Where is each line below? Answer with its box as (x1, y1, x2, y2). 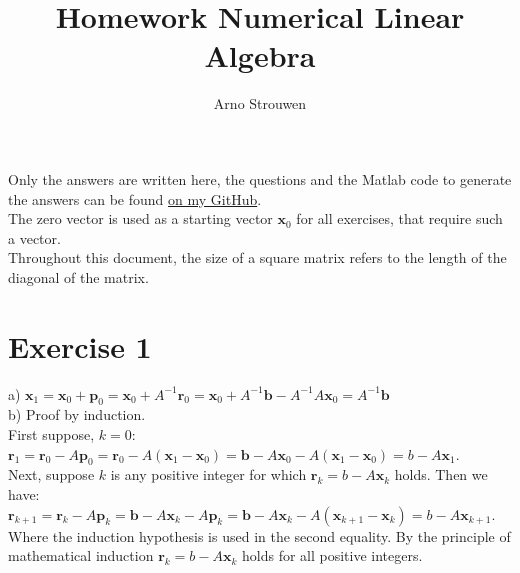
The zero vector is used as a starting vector (8, 208, 273, 229)
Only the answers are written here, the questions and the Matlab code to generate (8, 168, 512, 189)
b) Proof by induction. (8, 404, 146, 425)
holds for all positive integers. (242, 545, 423, 566)
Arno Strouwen (213, 93, 307, 114)
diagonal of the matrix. (8, 266, 149, 287)
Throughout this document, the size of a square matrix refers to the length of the (8, 247, 507, 268)
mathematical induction (8, 545, 154, 566)
